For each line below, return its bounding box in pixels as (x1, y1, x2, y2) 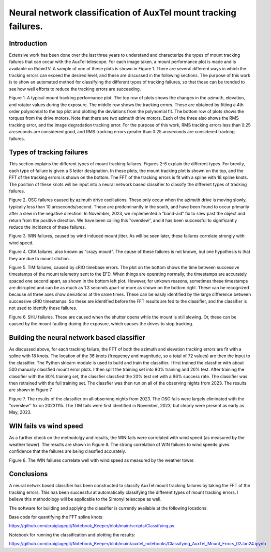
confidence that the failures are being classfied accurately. (9, 448, 126, 454)
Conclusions (9, 470, 48, 478)
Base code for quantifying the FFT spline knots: (9, 514, 104, 520)
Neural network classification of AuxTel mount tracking (9, 7, 237, 18)
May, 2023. (9, 410, 31, 415)
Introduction (9, 39, 47, 47)
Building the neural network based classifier (9, 333, 145, 342)
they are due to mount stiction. (9, 255, 70, 261)
